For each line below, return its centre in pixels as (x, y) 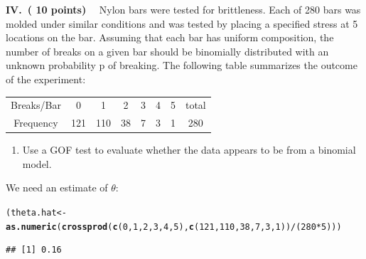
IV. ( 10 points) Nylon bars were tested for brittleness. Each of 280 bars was (183, 9)
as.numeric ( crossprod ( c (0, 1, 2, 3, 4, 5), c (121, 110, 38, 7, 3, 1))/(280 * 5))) (174, 227)
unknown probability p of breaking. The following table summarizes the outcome (182, 65)
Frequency (36, 123)
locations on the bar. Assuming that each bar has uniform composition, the (170, 37)
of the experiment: (46, 79)
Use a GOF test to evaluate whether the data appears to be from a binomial (189, 150)
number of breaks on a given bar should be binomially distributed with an (167, 51)
